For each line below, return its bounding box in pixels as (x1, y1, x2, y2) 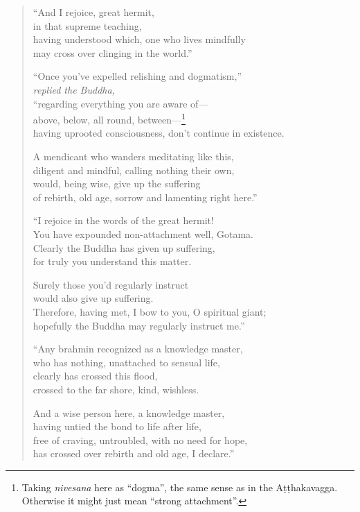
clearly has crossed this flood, (33, 368, 158, 383)
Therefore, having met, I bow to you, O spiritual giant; (33, 304, 267, 318)
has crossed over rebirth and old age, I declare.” (33, 446, 235, 461)
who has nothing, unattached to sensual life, (33, 355, 220, 369)
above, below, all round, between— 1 (33, 110, 186, 126)
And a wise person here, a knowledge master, (33, 405, 225, 420)
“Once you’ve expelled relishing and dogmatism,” (33, 69, 242, 83)
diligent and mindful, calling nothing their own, (33, 162, 235, 177)
